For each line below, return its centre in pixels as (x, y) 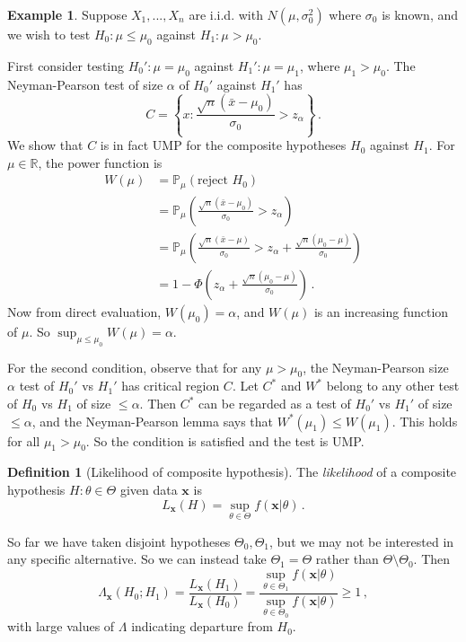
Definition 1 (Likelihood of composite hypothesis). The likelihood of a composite (232, 472)
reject (213, 181)
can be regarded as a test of (275, 403)
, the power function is (100, 162)
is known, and (420, 14)
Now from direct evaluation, (84, 311)
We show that (45, 145)
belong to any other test (393, 386)
